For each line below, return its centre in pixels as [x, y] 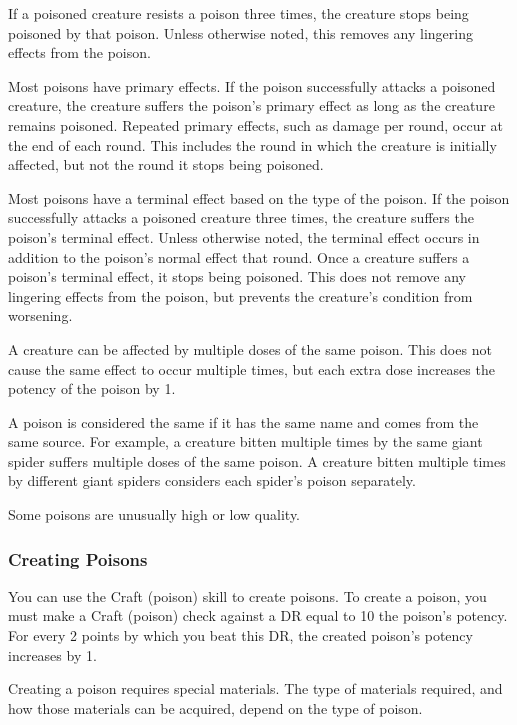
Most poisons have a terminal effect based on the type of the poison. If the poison [259, 197]
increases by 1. [52, 654]
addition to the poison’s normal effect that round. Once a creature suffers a [239, 256]
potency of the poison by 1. [92, 388]
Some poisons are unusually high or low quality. [154, 514]
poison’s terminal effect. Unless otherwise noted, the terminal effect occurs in [244, 236]
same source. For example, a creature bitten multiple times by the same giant [245, 441]
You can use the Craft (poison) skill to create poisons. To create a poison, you [247, 595]
